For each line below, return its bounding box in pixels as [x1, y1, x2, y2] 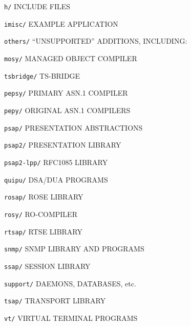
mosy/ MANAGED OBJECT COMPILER [4, 52, 137, 63]
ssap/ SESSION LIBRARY [4, 260, 91, 271]
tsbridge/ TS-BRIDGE [4, 70, 80, 81]
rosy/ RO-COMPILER [4, 208, 77, 219]
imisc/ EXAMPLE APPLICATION [4, 18, 118, 29]
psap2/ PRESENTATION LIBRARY [4, 139, 121, 150]
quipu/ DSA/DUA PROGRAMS [4, 174, 108, 185]
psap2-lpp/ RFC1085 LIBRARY [4, 156, 108, 167]
